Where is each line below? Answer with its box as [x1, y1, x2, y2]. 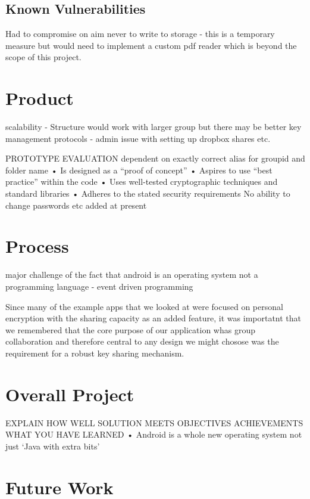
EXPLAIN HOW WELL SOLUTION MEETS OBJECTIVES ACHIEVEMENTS [5, 416, 303, 429]
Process [5, 234, 69, 258]
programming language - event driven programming [5, 280, 193, 292]
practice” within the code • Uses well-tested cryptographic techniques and [5, 175, 278, 188]
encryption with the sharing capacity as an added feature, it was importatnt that [5, 312, 302, 324]
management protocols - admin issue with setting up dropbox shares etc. [5, 132, 271, 144]
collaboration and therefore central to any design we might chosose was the [5, 335, 279, 348]
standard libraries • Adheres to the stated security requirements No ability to [5, 187, 290, 200]
